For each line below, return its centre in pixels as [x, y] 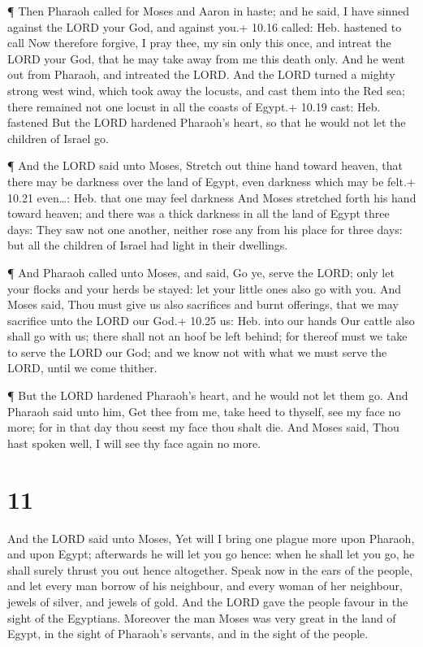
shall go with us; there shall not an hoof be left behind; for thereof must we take [207, 336]
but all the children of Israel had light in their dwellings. [148, 245]
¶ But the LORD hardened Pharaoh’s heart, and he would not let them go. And [208, 395]
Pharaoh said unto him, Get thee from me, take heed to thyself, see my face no [204, 411]
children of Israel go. [58, 138]
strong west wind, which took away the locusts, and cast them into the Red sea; [206, 90]
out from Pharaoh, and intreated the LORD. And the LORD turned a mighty [201, 74]
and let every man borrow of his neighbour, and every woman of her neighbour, [205, 586]
